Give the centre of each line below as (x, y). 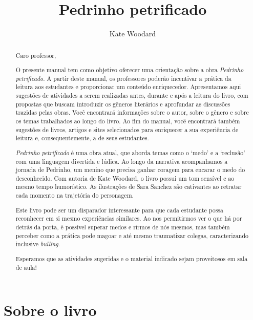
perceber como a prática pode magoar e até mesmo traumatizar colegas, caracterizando (132, 235)
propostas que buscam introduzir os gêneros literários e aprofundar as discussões (123, 104)
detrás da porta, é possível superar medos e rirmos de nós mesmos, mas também (123, 227)
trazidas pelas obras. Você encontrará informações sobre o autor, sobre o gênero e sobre (132, 112)
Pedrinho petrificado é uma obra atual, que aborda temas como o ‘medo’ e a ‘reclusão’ (130, 152)
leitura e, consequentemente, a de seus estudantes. (82, 138)
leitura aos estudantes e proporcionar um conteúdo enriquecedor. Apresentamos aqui (128, 87)
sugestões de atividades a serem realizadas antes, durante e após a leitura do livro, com (132, 95)
